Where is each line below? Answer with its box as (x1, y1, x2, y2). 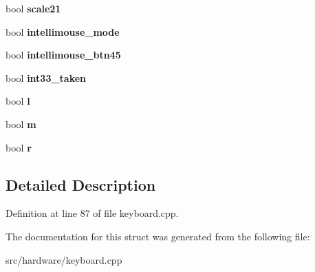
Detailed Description (6, 174, 156, 195)
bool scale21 (6, 1, 61, 15)
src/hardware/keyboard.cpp (6, 252, 122, 266)
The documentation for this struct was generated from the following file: (6, 229, 310, 243)
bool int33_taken (6, 70, 87, 85)
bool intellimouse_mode (6, 24, 120, 39)
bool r (6, 140, 32, 154)
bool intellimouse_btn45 (6, 48, 121, 62)
